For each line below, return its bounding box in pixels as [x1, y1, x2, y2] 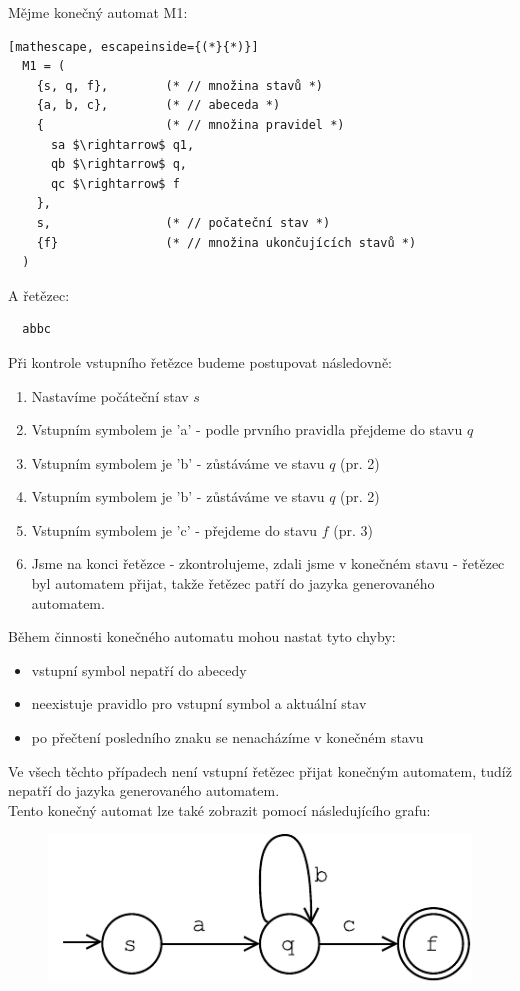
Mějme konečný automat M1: [8, 2, 188, 22]
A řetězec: [8, 284, 70, 305]
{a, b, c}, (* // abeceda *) [36, 98, 281, 113]
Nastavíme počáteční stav [31, 385, 189, 406]
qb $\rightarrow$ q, [50, 157, 187, 172]
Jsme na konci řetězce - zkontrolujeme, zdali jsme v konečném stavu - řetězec [31, 553, 505, 574]
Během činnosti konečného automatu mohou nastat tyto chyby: [8, 626, 396, 647]
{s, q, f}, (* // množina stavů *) [36, 78, 323, 93]
